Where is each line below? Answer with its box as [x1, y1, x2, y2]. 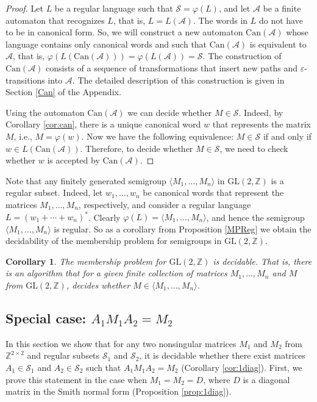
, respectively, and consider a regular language [78, 198, 251, 210]
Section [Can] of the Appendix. [5, 85, 121, 98]
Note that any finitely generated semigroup [5, 174, 166, 187]
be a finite [263, 2, 301, 14]
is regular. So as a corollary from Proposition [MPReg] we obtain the [54, 222, 312, 235]
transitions [5, 73, 45, 86]
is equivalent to [249, 37, 307, 50]
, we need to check [219, 142, 288, 154]
